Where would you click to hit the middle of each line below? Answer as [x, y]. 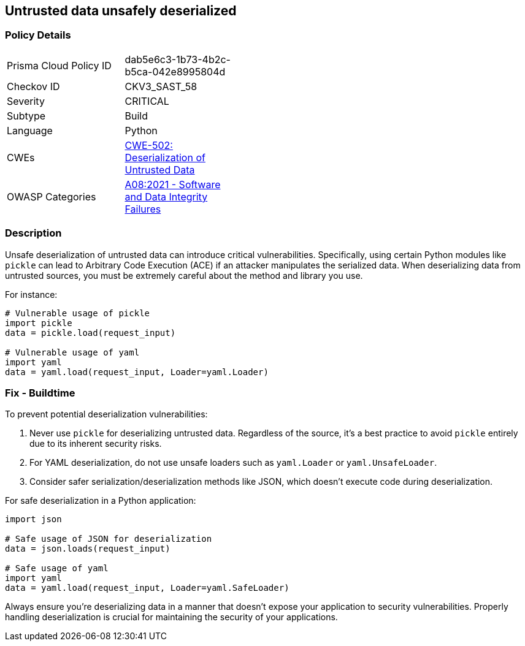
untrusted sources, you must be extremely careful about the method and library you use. [184, 275]
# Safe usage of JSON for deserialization [109, 539]
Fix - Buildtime [40, 393]
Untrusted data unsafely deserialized [121, 11]
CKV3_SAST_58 [161, 86]
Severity [26, 101]
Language [30, 130]
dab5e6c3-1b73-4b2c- [178, 59]
